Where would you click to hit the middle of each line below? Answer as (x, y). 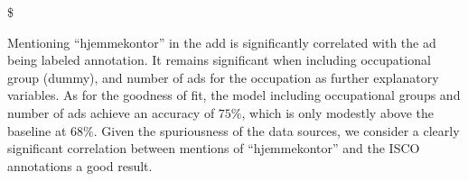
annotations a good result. (80, 165)
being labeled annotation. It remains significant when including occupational (219, 60)
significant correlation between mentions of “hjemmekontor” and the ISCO (214, 148)
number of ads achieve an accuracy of (111, 112)
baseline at (37, 130)
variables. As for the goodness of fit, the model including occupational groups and (234, 95)
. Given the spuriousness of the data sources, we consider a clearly (276, 130)
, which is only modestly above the (338, 112)
